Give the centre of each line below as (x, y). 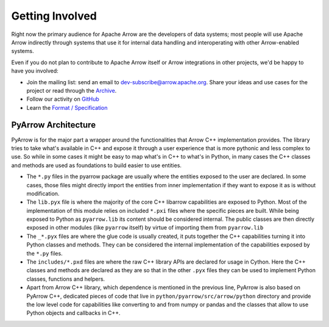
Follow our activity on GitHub (63, 99)
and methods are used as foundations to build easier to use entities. (97, 165)
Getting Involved (54, 16)
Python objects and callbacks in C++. (74, 313)
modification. (43, 193)
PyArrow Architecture (54, 125)
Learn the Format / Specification (67, 107)
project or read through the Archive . (72, 90)
